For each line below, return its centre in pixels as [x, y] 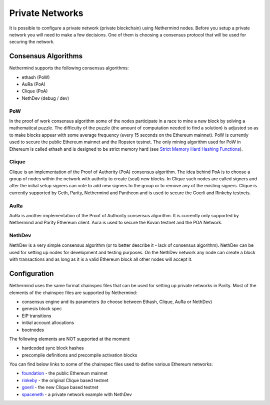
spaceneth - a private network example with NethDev [77, 394]
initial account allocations [48, 323]
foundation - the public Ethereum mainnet [65, 373]
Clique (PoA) [35, 91]
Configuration [31, 274]
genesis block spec [42, 309]
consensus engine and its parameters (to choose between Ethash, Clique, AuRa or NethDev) [117, 302]
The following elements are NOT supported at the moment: [70, 339]
